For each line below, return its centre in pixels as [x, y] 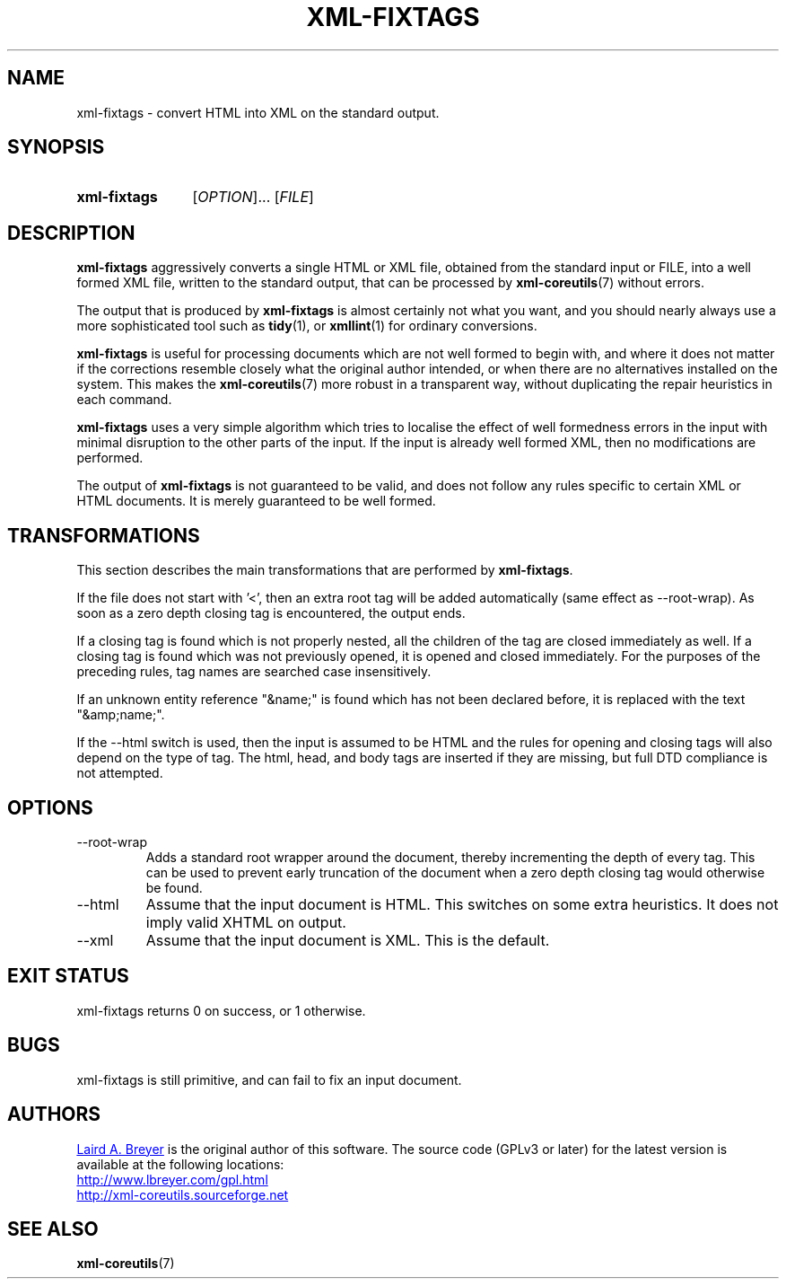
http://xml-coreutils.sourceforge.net [183, 1194]
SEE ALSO [53, 1229]
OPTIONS [50, 807]
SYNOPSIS [56, 147]
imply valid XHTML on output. [246, 922]
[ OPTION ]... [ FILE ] [253, 197]
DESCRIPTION [71, 233]
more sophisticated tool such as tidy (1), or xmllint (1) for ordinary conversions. [307, 326]
